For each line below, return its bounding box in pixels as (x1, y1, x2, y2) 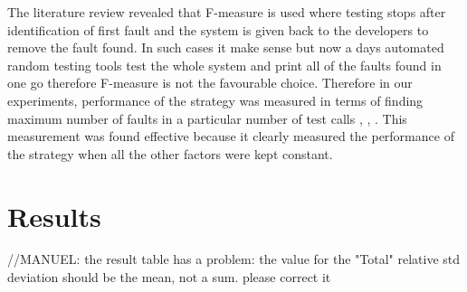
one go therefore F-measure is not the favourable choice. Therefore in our (7, 73, 413, 92)
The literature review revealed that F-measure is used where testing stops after (7, 3, 446, 21)
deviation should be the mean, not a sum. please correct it (7, 268, 331, 287)
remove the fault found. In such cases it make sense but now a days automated (7, 38, 444, 57)
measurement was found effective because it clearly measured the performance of (7, 127, 454, 146)
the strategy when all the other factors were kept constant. (7, 144, 333, 163)
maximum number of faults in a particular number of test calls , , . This (7, 108, 407, 127)
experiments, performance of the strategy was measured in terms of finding (7, 90, 424, 109)
